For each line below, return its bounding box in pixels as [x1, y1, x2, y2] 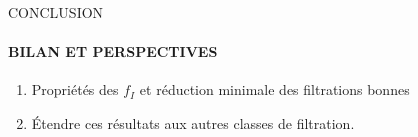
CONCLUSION [8, 2, 104, 22]
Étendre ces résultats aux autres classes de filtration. [31, 112, 355, 133]
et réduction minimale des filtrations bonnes [139, 79, 410, 100]
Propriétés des [31, 79, 119, 100]
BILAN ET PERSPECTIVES [8, 41, 218, 62]
